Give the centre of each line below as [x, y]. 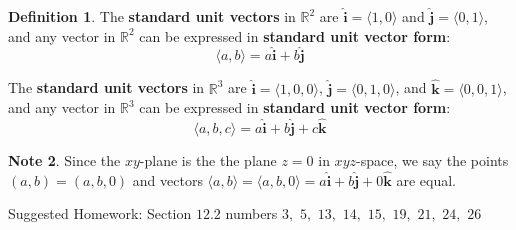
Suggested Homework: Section [100, 213]
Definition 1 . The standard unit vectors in [152, 16]
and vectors [167, 179]
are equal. [426, 179]
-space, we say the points [432, 160]
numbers [251, 213]
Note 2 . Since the [64, 160]
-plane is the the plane [208, 160]
